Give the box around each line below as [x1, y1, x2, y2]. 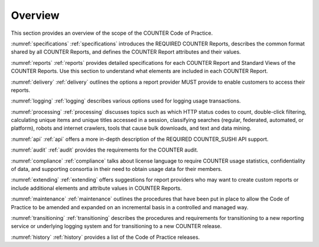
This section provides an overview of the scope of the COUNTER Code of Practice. [11, 29, 213, 37]
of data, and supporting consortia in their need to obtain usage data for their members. [11, 166, 223, 173]
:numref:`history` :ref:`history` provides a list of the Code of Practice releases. [11, 233, 200, 241]
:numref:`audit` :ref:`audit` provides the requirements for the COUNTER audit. [11, 146, 198, 153]
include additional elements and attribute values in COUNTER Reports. [11, 185, 183, 192]
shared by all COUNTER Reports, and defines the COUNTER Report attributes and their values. [11, 48, 242, 55]
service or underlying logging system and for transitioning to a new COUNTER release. [11, 223, 222, 230]
